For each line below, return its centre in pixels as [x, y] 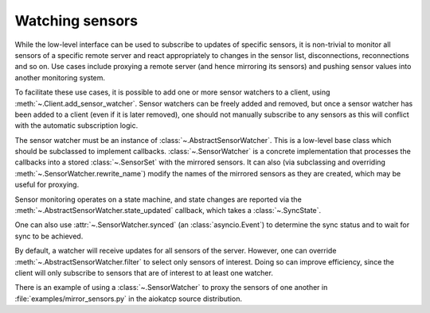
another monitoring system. [60, 77]
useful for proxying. [47, 185]
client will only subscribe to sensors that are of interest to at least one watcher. [144, 272]
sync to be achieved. [49, 236]
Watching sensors [76, 21]
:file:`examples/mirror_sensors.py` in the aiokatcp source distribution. [129, 299]
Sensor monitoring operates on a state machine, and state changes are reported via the [158, 199]
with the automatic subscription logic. [76, 126]
